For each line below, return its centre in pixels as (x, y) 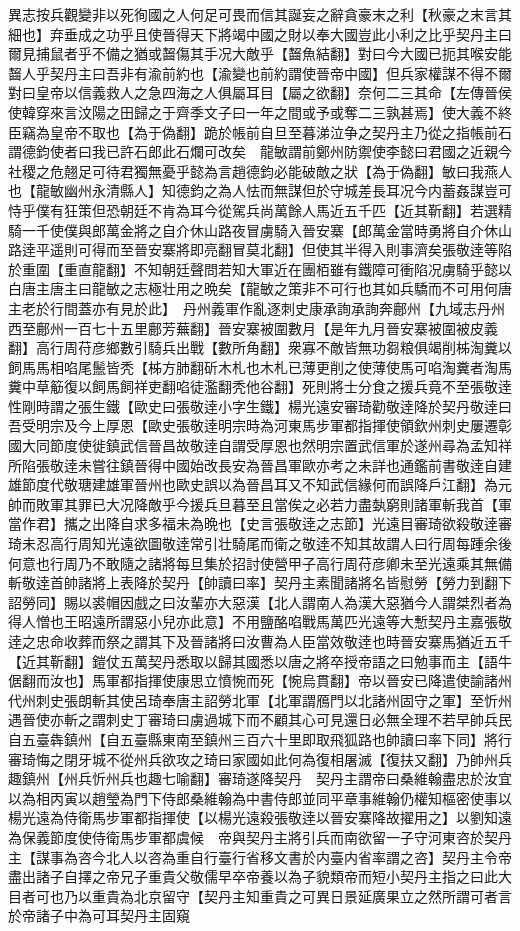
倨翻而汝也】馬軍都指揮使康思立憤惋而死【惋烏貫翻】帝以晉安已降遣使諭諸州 (260, 680)
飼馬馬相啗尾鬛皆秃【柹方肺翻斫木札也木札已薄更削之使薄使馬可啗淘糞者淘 (253, 366)
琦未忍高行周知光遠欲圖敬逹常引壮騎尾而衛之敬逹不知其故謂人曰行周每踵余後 (260, 543)
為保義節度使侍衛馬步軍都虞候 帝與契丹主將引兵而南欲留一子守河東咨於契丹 (260, 836)
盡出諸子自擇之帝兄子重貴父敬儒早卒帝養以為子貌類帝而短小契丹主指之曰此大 (260, 876)
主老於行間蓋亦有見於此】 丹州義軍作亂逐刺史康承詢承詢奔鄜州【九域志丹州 (256, 307)
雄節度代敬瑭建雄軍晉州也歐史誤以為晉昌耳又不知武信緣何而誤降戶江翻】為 (253, 484)
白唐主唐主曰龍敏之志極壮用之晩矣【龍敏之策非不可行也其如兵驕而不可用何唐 (260, 288)
